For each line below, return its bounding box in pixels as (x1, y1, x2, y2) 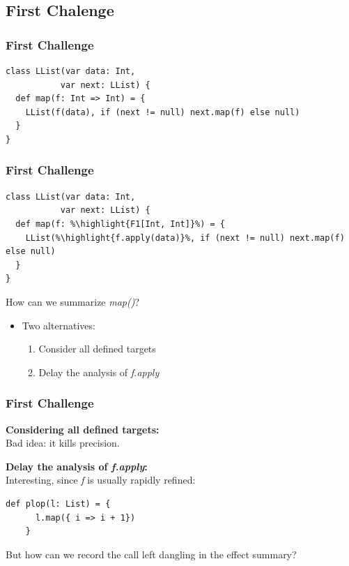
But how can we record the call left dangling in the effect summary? (6, 546, 297, 561)
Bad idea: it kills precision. (6, 435, 120, 450)
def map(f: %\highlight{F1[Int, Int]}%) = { (15, 218, 225, 229)
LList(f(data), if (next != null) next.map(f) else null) (25, 107, 300, 117)
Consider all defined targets (38, 341, 156, 356)
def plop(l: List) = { (6, 498, 111, 509)
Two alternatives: (22, 318, 95, 332)
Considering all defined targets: (6, 422, 160, 436)
